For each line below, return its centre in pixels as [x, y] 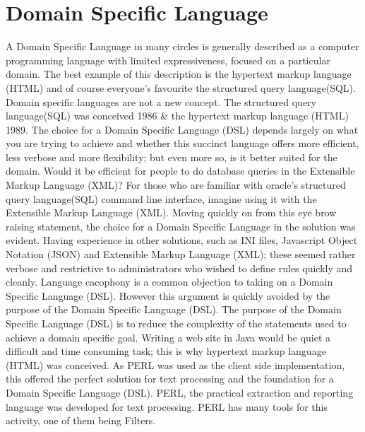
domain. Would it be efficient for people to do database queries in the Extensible [180, 171]
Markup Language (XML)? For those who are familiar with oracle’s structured [176, 185]
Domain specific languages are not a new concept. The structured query [161, 101]
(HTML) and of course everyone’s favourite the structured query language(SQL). [181, 87]
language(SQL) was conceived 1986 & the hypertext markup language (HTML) [177, 116]
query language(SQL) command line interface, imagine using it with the [161, 198]
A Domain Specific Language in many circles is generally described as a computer [182, 46]
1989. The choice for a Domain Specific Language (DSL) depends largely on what [182, 129]
